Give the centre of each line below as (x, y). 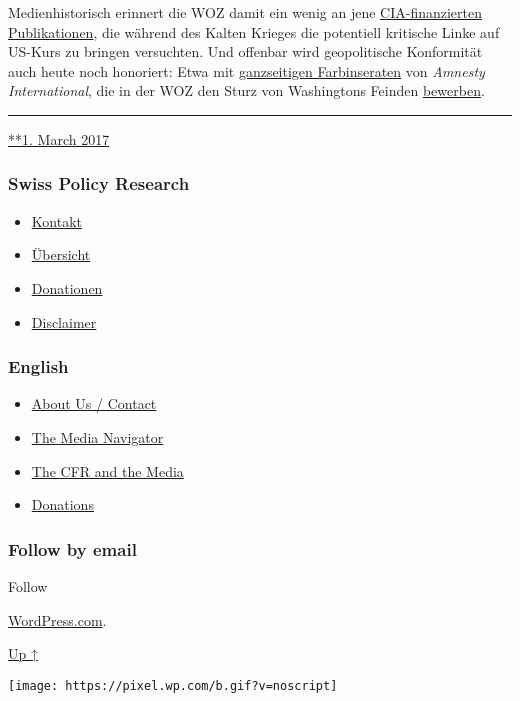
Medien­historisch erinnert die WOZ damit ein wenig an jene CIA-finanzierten (245, 12)
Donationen (67, 287)
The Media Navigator (97, 436)
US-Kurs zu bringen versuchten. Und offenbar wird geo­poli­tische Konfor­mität (245, 51)
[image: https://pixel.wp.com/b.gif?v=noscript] (173, 685)
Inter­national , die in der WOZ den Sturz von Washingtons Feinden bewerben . (246, 90)
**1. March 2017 (59, 138)
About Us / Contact (94, 403)
